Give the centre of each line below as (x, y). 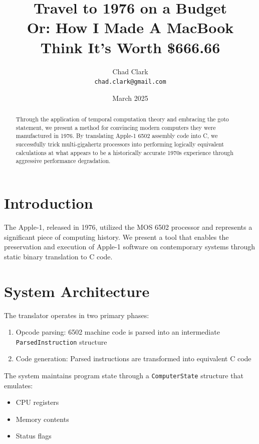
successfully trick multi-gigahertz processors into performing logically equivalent (120, 144)
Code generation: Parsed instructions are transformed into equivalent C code (134, 358)
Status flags (34, 436)
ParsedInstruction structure (61, 341)
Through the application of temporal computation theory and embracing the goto (122, 119)
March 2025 (130, 98)
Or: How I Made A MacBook (130, 27)
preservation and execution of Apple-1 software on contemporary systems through (130, 247)
